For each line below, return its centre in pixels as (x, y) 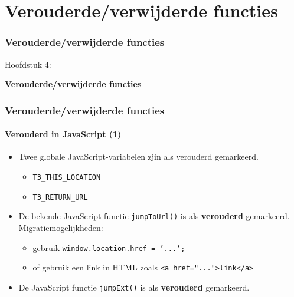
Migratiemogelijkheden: (61, 227)
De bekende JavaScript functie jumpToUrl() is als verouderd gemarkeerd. (154, 216)
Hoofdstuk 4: (28, 64)
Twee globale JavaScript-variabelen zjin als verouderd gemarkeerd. (138, 156)
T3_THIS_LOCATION (67, 178)
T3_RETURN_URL (60, 197)
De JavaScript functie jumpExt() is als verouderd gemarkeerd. (134, 287)
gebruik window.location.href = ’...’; (109, 247)
